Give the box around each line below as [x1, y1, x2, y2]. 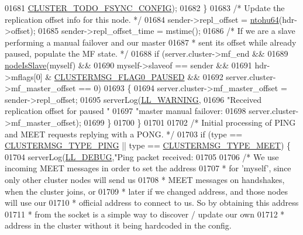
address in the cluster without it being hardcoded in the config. [5, 219, 232, 231]
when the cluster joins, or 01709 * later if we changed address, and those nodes [5, 185, 288, 197]
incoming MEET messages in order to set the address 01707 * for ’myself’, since [5, 162, 291, 174]
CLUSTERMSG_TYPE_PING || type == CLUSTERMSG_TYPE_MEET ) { [5, 139, 291, 151]
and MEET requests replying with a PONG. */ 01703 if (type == [5, 127, 243, 140]
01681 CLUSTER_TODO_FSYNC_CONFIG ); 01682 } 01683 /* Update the [5, 2, 285, 13]
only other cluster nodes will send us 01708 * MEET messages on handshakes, [5, 173, 285, 185]
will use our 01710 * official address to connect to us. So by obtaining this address [5, 196, 299, 209]
